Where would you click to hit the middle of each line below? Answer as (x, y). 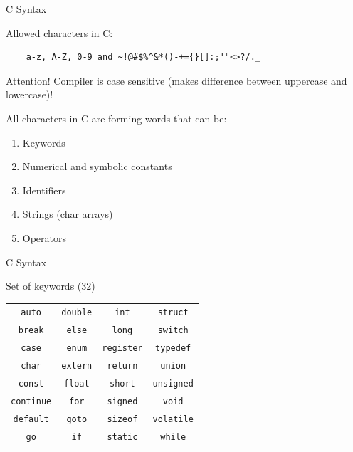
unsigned (173, 384)
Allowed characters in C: (59, 32)
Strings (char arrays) (68, 214)
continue (31, 401)
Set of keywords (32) (51, 286)
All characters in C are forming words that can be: (116, 118)
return (122, 366)
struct (173, 313)
